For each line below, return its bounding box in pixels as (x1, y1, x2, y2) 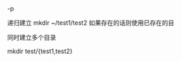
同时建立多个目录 (7, 33, 56, 41)
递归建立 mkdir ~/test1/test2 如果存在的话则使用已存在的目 (7, 19, 175, 27)
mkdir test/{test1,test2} (7, 47, 73, 55)
